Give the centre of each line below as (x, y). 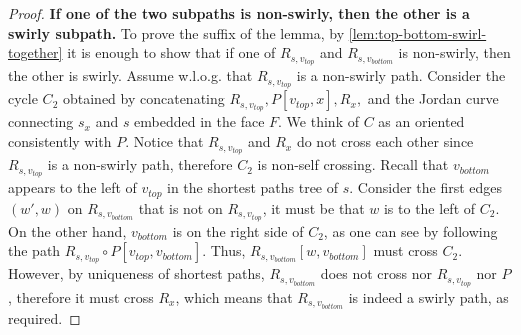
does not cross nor (376, 273)
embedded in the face (199, 121)
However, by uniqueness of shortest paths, (136, 273)
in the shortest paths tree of (253, 187)
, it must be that (313, 207)
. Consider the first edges (426, 187)
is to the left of (429, 207)
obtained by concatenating (143, 98)
